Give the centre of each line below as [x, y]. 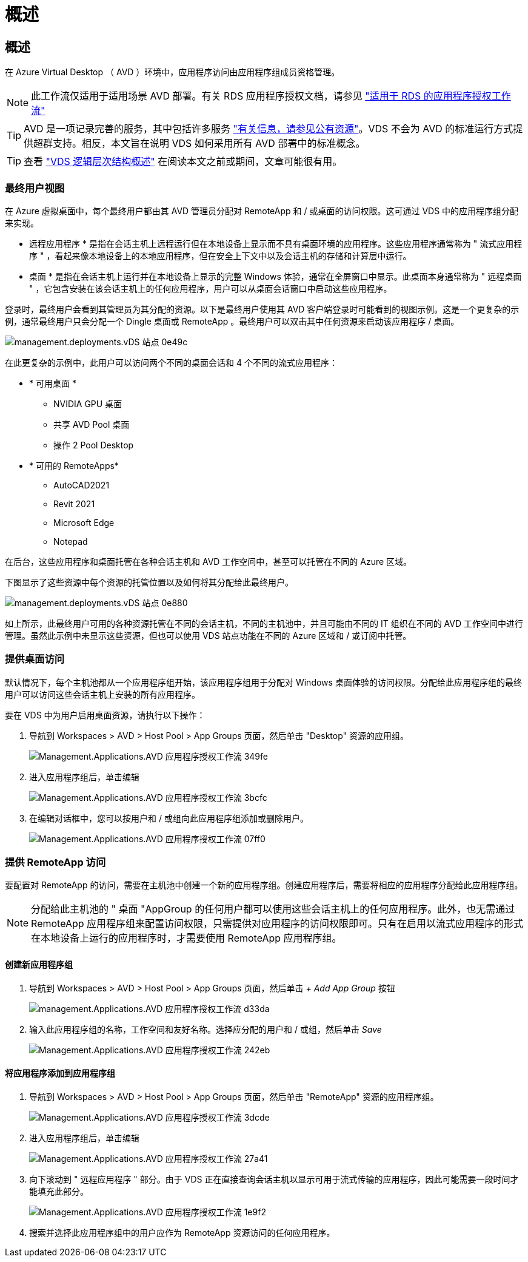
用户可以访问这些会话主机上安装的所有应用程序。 [102, 694]
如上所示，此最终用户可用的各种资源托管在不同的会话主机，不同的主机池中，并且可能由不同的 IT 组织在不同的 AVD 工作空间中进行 [264, 623]
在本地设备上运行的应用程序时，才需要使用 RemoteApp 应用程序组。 [186, 938]
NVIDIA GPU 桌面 [88, 403]
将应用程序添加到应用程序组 [60, 1073]
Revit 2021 [74, 504]
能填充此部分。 [59, 1191]
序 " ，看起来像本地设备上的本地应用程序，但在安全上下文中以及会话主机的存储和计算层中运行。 [220, 255]
